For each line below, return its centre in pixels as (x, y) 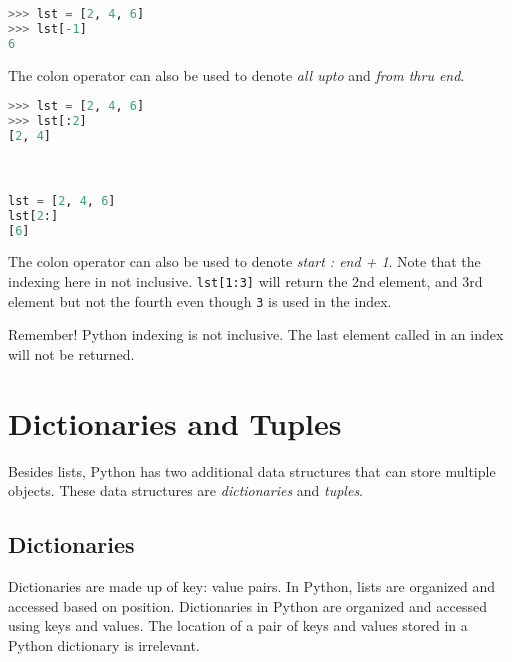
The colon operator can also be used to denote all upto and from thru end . (236, 74)
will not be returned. (71, 353)
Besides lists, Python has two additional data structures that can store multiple (252, 470)
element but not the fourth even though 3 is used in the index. (200, 300)
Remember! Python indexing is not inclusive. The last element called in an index (256, 334)
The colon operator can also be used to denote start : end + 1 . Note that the (244, 261)
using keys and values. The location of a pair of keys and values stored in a (238, 625)
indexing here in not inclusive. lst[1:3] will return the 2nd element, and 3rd (245, 281)
